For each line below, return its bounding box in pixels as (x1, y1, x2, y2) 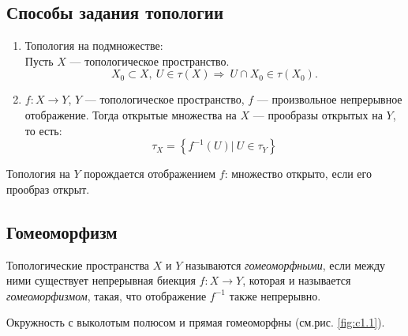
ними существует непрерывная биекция (6, 272, 196, 289)
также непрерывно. (229, 287, 321, 304)
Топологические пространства (6, 256, 150, 273)
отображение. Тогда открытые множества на (24, 106, 237, 123)
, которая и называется (242, 272, 351, 289)
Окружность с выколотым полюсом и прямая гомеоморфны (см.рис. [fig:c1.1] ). (6, 314, 385, 330)
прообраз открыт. (6, 180, 90, 197)
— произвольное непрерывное (256, 91, 402, 108)
